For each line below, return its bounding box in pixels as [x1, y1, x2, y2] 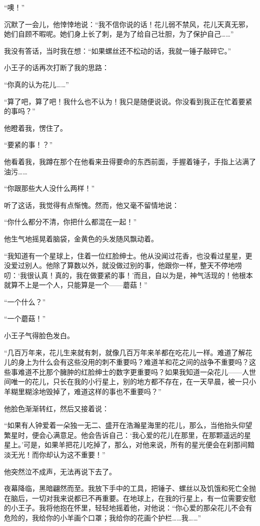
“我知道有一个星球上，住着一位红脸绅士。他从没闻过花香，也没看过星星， [4, 250, 245, 260]
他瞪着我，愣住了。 [4, 122, 67, 133]
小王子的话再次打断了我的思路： [4, 62, 109, 73]
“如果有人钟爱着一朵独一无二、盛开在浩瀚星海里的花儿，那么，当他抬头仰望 [4, 420, 252, 430]
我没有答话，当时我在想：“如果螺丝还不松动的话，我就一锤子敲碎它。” [4, 45, 231, 56]
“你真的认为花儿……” [4, 79, 69, 89]
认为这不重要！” [52, 449, 105, 459]
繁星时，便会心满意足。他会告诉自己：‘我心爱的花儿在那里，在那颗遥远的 [4, 429, 244, 440]
